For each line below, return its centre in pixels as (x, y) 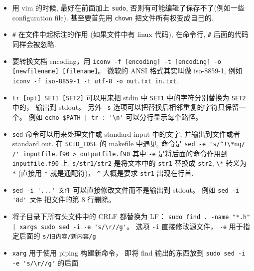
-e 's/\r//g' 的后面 (45, 262)
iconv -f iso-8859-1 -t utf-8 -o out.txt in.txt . (95, 80)
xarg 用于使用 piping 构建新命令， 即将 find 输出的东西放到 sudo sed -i (129, 253)
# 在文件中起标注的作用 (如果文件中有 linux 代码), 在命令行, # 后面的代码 (130, 34)
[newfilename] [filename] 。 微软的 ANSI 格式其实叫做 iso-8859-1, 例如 (127, 71)
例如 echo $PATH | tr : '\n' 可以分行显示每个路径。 (116, 117)
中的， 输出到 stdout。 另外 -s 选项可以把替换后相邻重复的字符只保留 (126, 107)
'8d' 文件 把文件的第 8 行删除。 (64, 199)
